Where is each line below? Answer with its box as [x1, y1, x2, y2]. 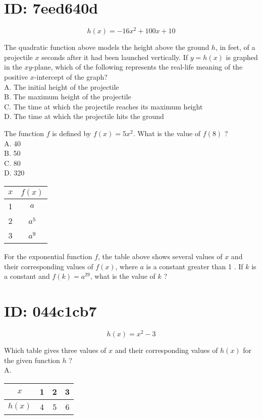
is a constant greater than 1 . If [146, 261, 243, 271]
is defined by [52, 128, 91, 138]
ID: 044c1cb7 [4, 300, 97, 321]
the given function [4, 354, 60, 365]
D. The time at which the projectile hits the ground [4, 111, 164, 122]
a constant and [4, 271, 50, 281]
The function [4, 128, 44, 138]
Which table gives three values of [4, 344, 107, 355]
